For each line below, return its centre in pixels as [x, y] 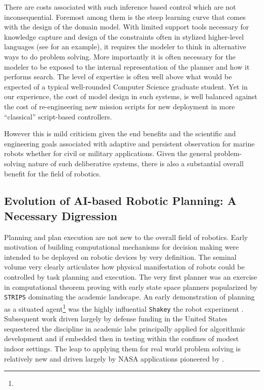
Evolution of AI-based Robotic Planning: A [121, 201]
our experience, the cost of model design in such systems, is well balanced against [131, 96]
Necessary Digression [61, 215]
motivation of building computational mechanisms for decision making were [122, 247]
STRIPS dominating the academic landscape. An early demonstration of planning [129, 297]
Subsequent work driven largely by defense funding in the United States [116, 319]
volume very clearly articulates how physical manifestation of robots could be [124, 267]
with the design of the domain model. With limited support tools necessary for [127, 27]
